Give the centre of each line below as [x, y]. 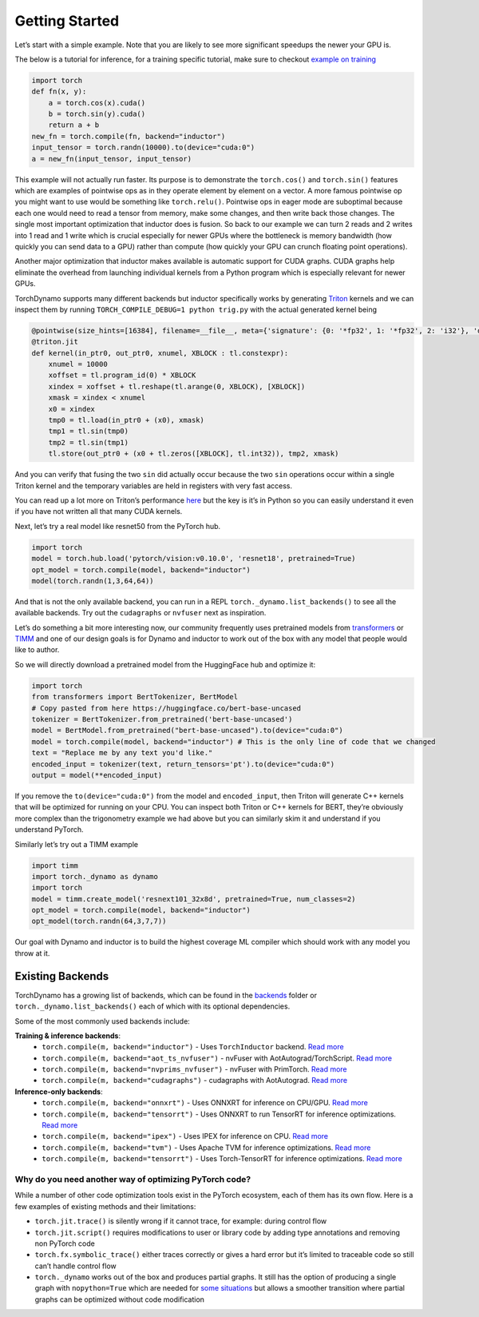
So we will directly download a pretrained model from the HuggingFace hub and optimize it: [165, 664]
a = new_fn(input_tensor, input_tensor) [111, 159]
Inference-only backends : [59, 1092]
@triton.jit [55, 342]
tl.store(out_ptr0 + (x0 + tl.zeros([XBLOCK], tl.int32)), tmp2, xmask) [194, 454]
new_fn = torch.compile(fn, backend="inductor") [129, 136]
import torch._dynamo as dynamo [95, 876]
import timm [55, 865]
